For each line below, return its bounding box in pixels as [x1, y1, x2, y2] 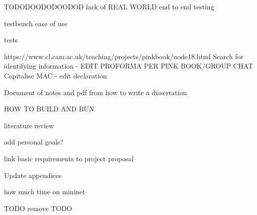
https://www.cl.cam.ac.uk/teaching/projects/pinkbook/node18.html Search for [4, 51, 244, 61]
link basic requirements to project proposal [4, 153, 134, 163]
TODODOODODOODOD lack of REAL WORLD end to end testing [4, 1, 214, 11]
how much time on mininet [4, 186, 86, 197]
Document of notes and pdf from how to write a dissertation [4, 87, 187, 97]
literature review [4, 120, 54, 130]
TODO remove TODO [4, 203, 72, 213]
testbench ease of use [4, 18, 68, 28]
